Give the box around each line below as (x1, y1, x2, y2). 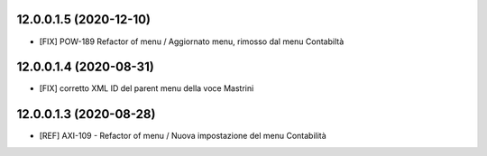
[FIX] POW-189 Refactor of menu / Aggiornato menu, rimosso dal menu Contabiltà (39, 36, 345, 47)
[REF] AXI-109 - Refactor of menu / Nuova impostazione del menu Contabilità (39, 131, 326, 142)
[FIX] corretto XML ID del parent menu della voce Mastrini (39, 83, 254, 94)
